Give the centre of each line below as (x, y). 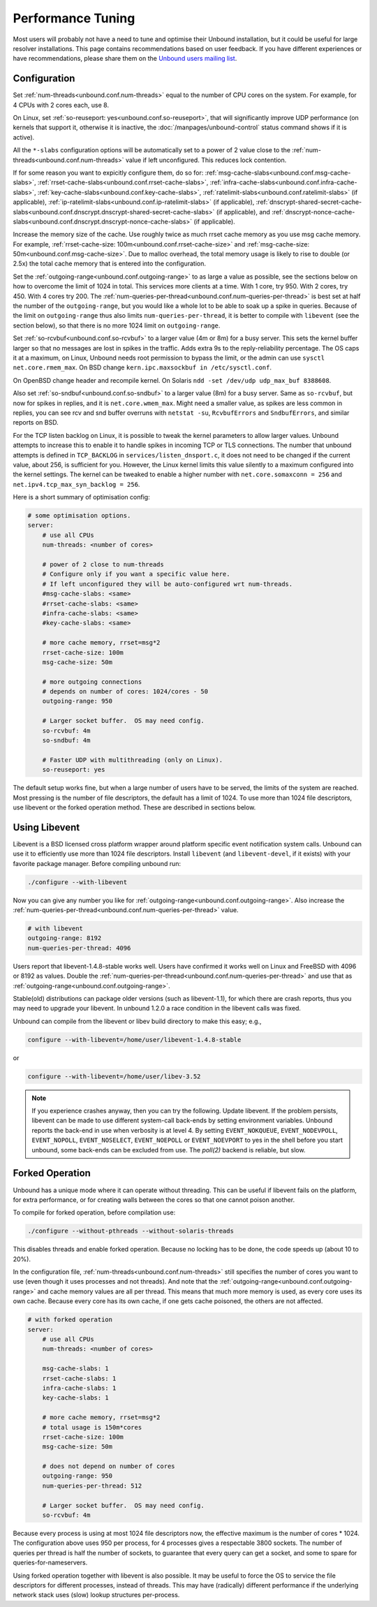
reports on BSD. (36, 423)
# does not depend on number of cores (109, 1466)
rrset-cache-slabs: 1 (79, 1378)
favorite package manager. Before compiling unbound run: (97, 863)
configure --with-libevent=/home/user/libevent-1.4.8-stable (134, 1040)
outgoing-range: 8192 (65, 938)
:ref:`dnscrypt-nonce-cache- (313, 212)
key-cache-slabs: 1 (76, 1398)
